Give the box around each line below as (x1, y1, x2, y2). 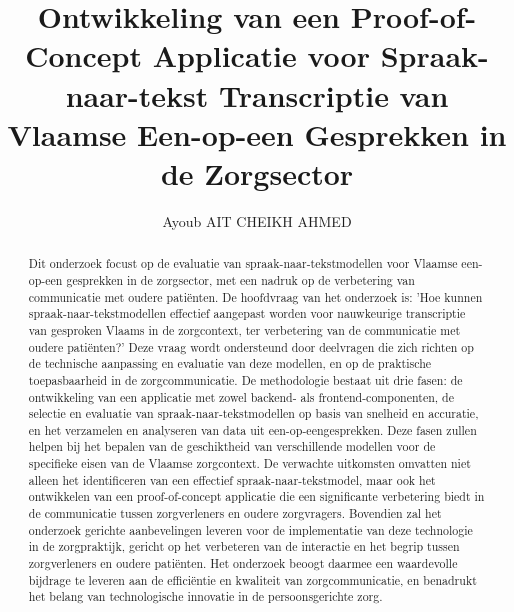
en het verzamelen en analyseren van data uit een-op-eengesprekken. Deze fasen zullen (28, 421, 477, 438)
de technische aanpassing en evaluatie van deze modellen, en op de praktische (28, 355, 432, 372)
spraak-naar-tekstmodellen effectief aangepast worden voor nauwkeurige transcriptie (28, 305, 466, 322)
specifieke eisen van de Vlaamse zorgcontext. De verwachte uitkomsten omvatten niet (28, 455, 471, 472)
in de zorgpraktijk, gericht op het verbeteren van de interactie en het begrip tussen (28, 538, 460, 555)
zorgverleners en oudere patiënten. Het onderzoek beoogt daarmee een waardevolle (28, 555, 458, 572)
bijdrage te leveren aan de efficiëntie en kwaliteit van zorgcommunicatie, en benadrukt (28, 571, 477, 588)
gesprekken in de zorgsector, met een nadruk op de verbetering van (66, 271, 415, 288)
